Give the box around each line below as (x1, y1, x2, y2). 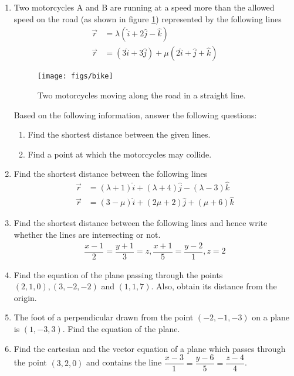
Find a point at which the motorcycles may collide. (28, 148, 212, 160)
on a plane (252, 311, 290, 323)
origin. (13, 291, 37, 303)
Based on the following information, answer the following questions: (13, 108, 257, 121)
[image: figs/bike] (37, 72, 113, 81)
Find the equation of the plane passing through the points (13, 268, 223, 281)
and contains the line (86, 356, 162, 368)
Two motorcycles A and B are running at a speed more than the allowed (13, 1, 275, 13)
